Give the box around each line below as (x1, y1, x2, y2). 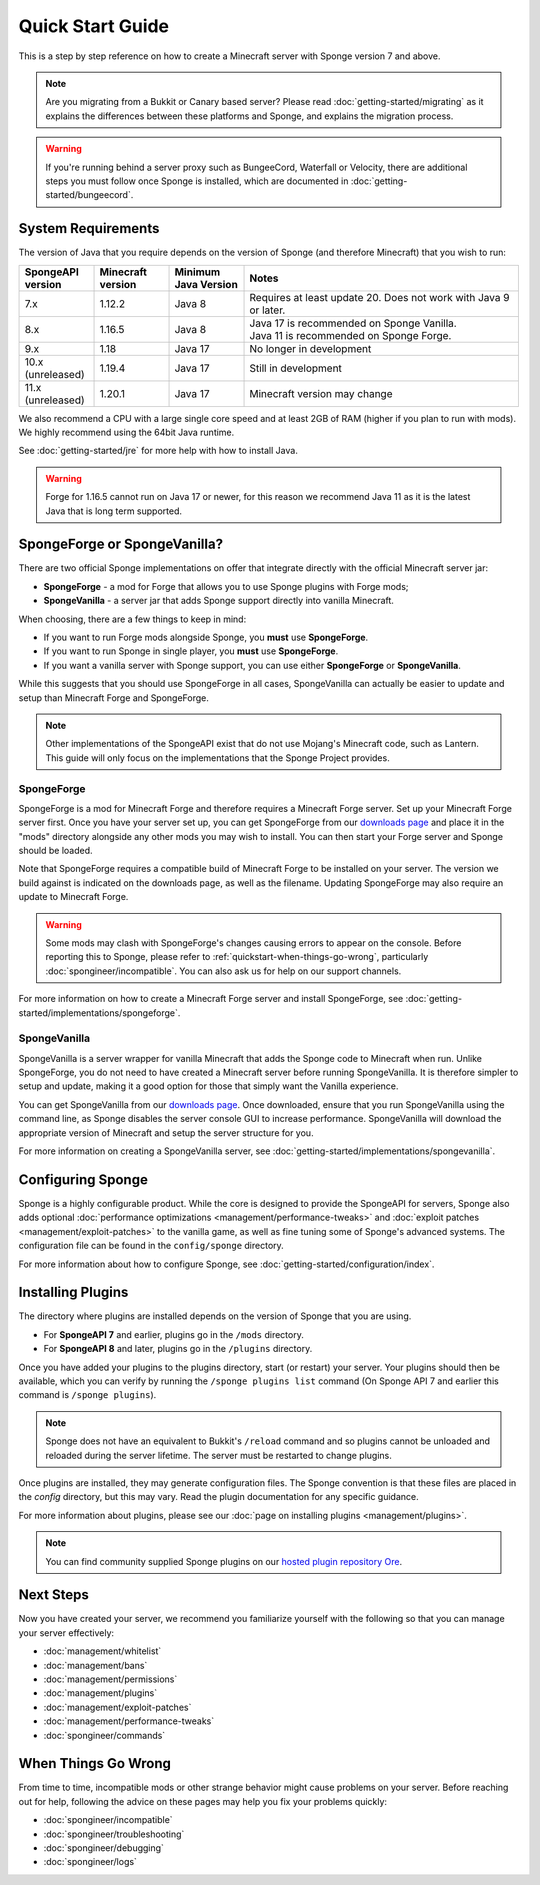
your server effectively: (18, 1626, 115, 1639)
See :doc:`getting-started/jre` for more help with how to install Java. (18, 445, 299, 457)
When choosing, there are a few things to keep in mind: (18, 613, 247, 625)
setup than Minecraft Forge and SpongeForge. (18, 691, 210, 704)
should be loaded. (18, 845, 94, 857)
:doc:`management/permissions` (43, 1673, 178, 1685)
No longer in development (249, 341, 372, 355)
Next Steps (18, 1586, 89, 1604)
